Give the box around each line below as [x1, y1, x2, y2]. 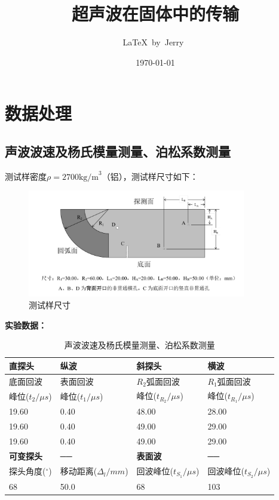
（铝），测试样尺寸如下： [102, 170, 198, 182]
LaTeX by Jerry [122, 36, 184, 48]
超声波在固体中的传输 [71, 1, 239, 26]
